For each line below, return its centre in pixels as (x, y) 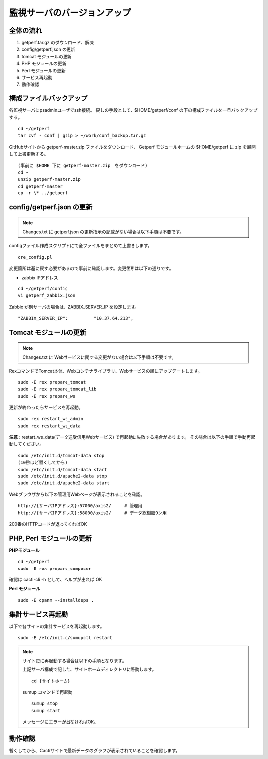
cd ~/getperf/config (43, 289)
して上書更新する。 (29, 154)
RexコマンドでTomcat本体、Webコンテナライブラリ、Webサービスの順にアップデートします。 (105, 371)
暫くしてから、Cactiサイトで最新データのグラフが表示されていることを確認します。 (95, 751)
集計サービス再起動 (38, 614)
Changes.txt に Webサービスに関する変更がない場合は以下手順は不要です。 (99, 357)
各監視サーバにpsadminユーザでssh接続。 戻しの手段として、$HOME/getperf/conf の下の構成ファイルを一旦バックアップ (133, 110)
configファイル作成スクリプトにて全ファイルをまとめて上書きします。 (81, 246)
